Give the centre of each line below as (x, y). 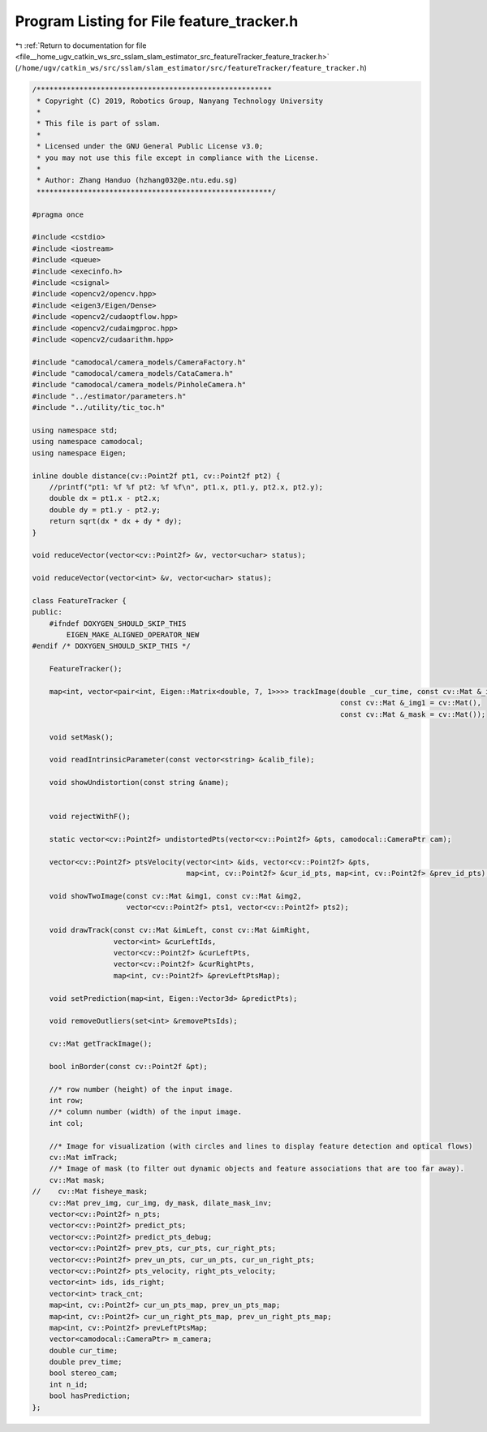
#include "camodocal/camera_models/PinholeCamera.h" (139, 385)
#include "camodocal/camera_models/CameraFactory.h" (139, 362)
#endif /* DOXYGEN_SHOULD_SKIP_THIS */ (111, 646)
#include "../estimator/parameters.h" (109, 396)
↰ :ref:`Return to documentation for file (81, 45)
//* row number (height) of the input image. (141, 1089)
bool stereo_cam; (84, 1373)
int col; (67, 1123)
